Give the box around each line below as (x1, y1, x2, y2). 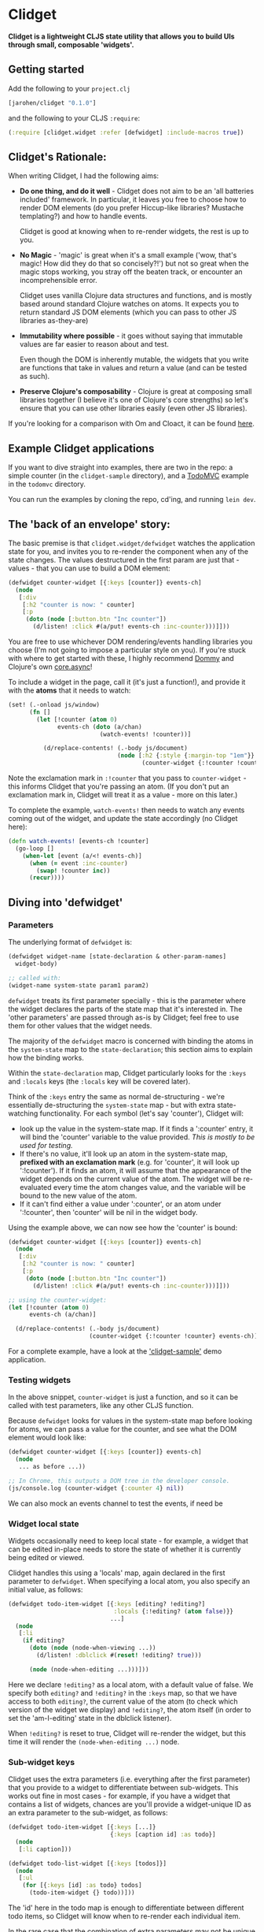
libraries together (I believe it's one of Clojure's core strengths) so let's (19, 396, 249, 405)
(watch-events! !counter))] (99, 730, 192, 738)
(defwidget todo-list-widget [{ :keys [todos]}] (8, 1860, 167, 1867)
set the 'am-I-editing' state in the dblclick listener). (8, 1713, 172, 1722)
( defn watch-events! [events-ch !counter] (8, 838, 149, 845)
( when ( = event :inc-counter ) (28, 859, 128, 868)
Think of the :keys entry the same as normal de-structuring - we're (8, 1091, 225, 1101)
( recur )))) (28, 874, 65, 882)
